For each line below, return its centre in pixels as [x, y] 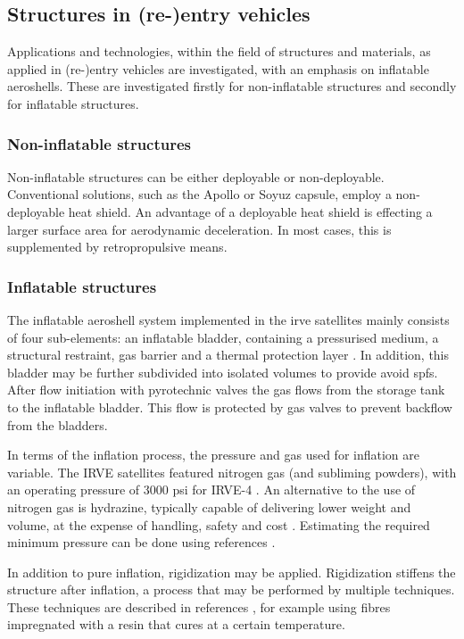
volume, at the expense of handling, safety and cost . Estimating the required [219, 524]
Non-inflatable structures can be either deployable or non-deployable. [196, 176]
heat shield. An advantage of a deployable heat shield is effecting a [250, 211]
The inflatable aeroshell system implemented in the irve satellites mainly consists [228, 319]
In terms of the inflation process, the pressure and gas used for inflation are [213, 455]
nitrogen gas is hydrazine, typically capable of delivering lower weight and [209, 506]
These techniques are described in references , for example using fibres [199, 606]
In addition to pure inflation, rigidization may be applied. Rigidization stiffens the [232, 572]
